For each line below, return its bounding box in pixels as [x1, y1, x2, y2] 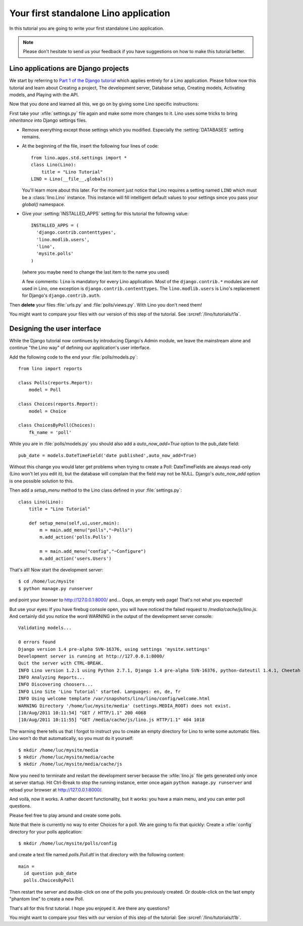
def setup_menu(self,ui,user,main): [28, 520, 120, 526]
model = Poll [28, 387, 61, 393]
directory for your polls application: [9, 828, 83, 834]
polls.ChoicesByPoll [23, 877, 75, 884]
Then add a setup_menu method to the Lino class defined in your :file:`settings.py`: [9, 487, 182, 493]
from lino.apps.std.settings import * [31, 155, 127, 160]
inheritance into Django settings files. [9, 117, 87, 123]
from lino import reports [18, 366, 83, 372]
